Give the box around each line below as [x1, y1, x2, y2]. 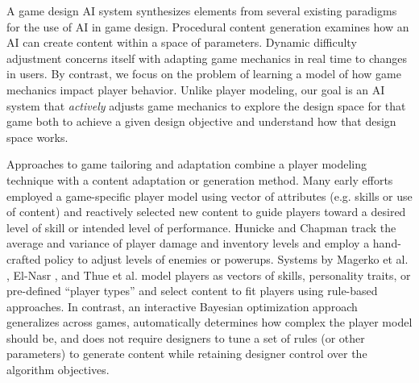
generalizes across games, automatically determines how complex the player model [6, 314, 413, 331]
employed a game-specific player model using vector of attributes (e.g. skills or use [6, 187, 413, 204]
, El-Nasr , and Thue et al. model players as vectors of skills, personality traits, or [6, 266, 411, 283]
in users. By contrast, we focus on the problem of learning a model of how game [6, 65, 401, 82]
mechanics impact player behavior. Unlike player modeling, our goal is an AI [6, 81, 385, 98]
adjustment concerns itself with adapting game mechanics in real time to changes [6, 49, 408, 66]
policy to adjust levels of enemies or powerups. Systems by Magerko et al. [44, 250, 409, 267]
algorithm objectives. [6, 361, 110, 378]
